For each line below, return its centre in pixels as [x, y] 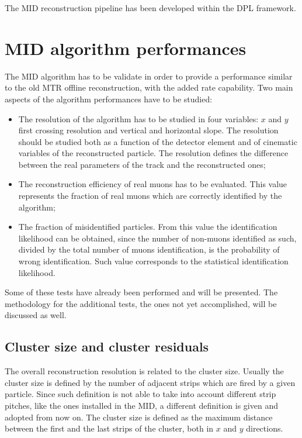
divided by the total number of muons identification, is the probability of [149, 249]
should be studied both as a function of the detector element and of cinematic [158, 141]
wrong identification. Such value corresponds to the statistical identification [153, 261]
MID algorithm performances [126, 48]
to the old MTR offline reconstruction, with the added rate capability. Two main [149, 87]
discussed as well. [36, 315]
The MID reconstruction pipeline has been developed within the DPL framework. [150, 8]
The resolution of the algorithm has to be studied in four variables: [138, 118]
